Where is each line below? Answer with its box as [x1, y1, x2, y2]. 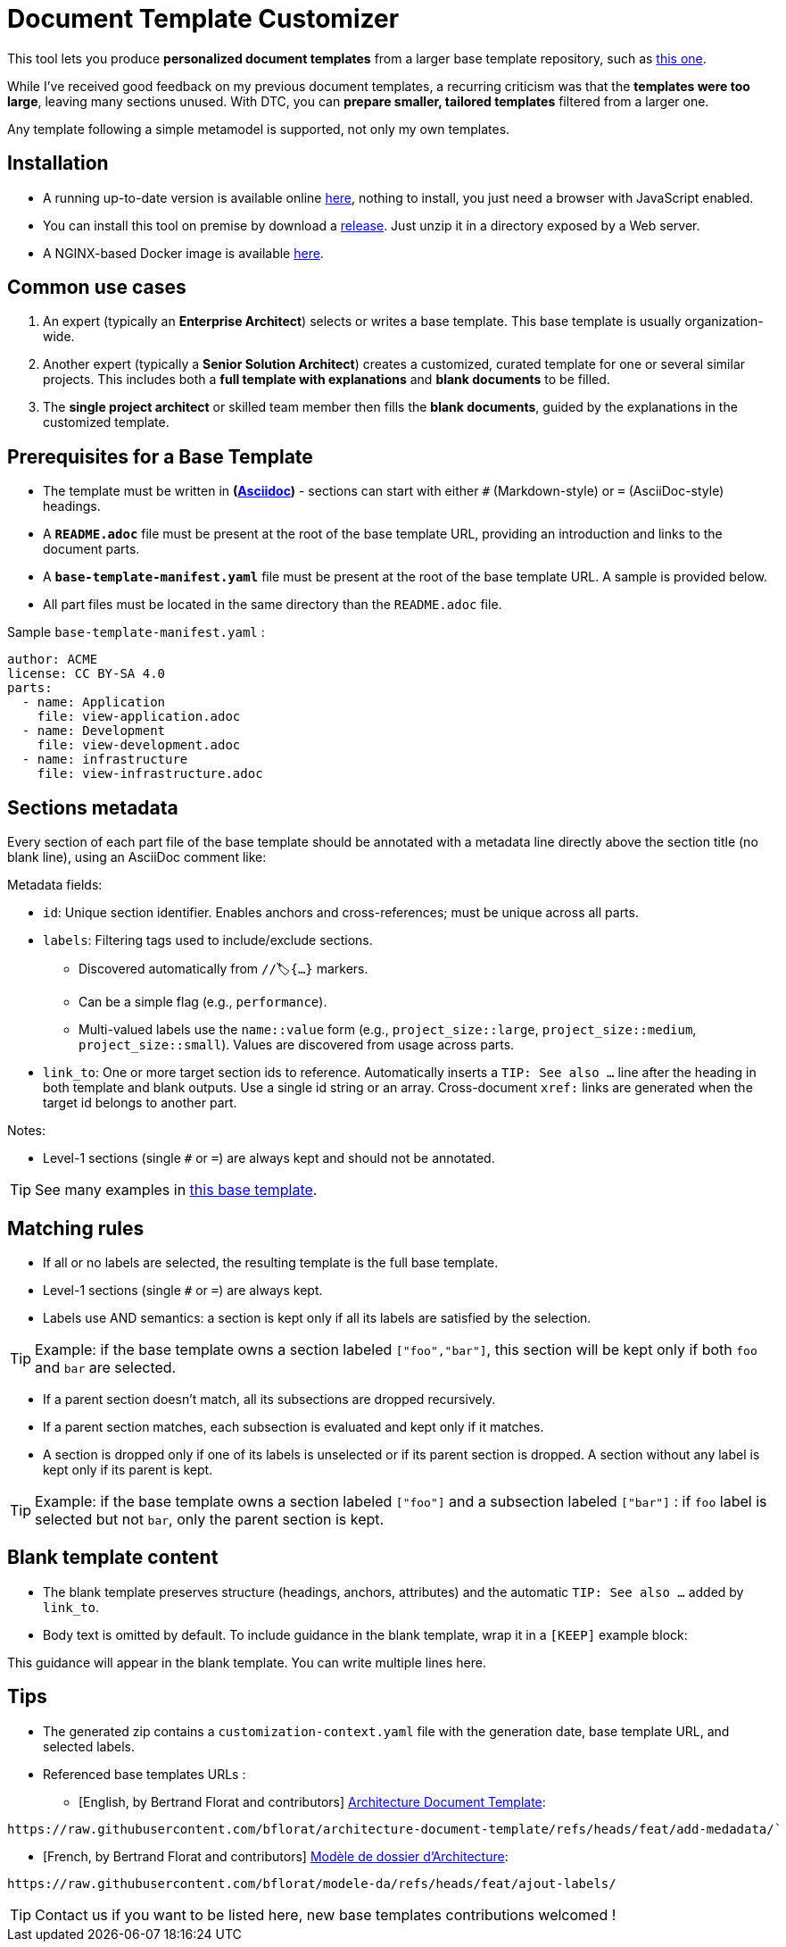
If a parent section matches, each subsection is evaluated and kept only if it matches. [43, 1418, 544, 1434]
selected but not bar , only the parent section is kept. [35, 1509, 385, 1528]
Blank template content [7, 1546, 219, 1569]
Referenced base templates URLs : [43, 1766, 246, 1782]
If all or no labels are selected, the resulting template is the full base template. [43, 1254, 499, 1270]
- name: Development [21, 723, 166, 739]
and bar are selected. [35, 1358, 177, 1376]
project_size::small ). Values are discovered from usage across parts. [79, 1037, 515, 1053]
